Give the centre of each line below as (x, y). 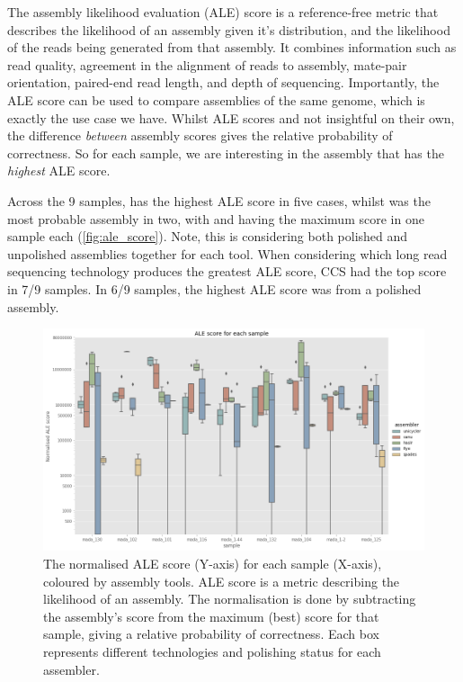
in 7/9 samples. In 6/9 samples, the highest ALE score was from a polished (214, 288)
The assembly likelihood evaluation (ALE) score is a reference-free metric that (223, 12)
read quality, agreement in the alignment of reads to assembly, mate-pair (207, 64)
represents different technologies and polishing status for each (212, 651)
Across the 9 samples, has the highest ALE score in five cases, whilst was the (219, 200)
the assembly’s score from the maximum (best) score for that (211, 616)
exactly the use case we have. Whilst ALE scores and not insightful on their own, (231, 117)
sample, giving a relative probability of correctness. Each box (211, 634)
